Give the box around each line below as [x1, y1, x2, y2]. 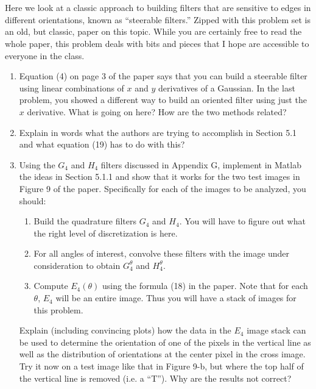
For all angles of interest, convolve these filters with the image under [33, 247, 290, 260]
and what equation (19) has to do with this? [19, 138, 185, 151]
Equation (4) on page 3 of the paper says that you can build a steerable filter [19, 70, 307, 82]
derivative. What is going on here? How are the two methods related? [27, 105, 287, 118]
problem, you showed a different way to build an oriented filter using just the [19, 93, 307, 106]
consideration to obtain [33, 259, 121, 271]
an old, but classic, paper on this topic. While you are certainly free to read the [5, 25, 302, 38]
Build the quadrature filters [33, 215, 137, 227]
